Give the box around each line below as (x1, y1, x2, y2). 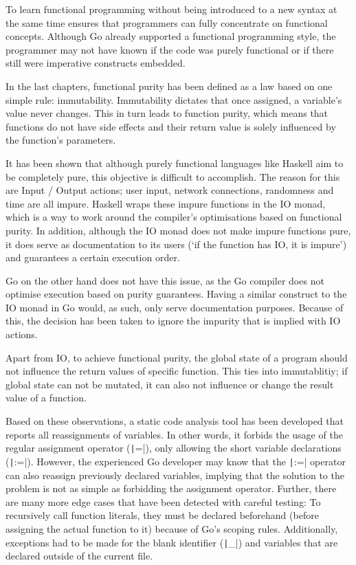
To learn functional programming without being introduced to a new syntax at (5, 2, 337, 16)
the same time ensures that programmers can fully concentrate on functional (5, 15, 328, 30)
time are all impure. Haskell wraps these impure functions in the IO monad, (5, 196, 326, 210)
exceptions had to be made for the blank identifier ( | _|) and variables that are (5, 535, 338, 549)
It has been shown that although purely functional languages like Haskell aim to (5, 155, 344, 170)
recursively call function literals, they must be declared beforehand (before (5, 508, 319, 522)
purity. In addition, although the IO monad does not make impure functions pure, (5, 223, 351, 237)
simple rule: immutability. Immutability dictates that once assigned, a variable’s (5, 92, 342, 107)
